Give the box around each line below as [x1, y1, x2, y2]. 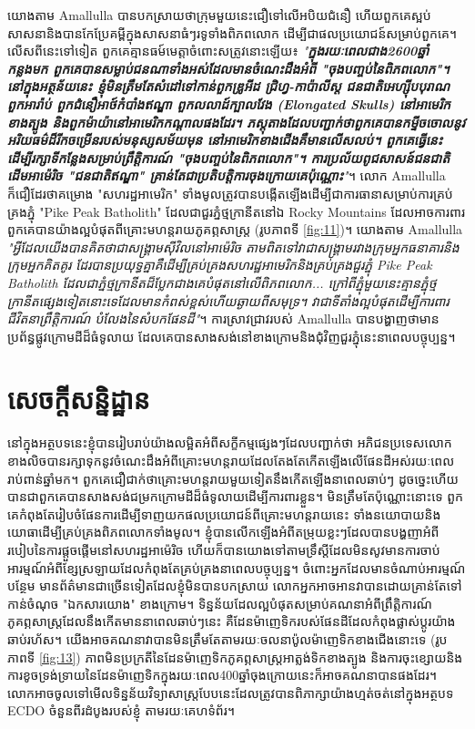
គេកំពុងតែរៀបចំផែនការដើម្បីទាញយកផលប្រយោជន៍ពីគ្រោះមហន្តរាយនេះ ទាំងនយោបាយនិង [7, 504, 441, 523]
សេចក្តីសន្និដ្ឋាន [7, 380, 150, 417]
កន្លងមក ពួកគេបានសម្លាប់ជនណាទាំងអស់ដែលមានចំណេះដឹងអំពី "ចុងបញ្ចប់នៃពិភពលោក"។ [7, 58, 450, 77]
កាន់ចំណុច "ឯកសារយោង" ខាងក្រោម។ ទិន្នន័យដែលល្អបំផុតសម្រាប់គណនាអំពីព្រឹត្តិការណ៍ [7, 593, 432, 612]
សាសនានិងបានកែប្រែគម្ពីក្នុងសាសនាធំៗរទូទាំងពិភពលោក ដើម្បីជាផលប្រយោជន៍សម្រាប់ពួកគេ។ [7, 23, 458, 42]
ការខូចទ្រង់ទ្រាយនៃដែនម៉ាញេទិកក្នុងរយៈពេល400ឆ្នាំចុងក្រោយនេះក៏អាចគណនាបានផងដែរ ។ [7, 665, 437, 684]
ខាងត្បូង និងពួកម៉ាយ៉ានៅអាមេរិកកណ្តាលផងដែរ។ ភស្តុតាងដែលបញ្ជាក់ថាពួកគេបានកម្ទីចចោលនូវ [7, 112, 466, 131]
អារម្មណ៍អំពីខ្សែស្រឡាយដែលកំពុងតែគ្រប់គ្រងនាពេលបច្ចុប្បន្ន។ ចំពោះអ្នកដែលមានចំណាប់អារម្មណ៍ [7, 558, 466, 577]
